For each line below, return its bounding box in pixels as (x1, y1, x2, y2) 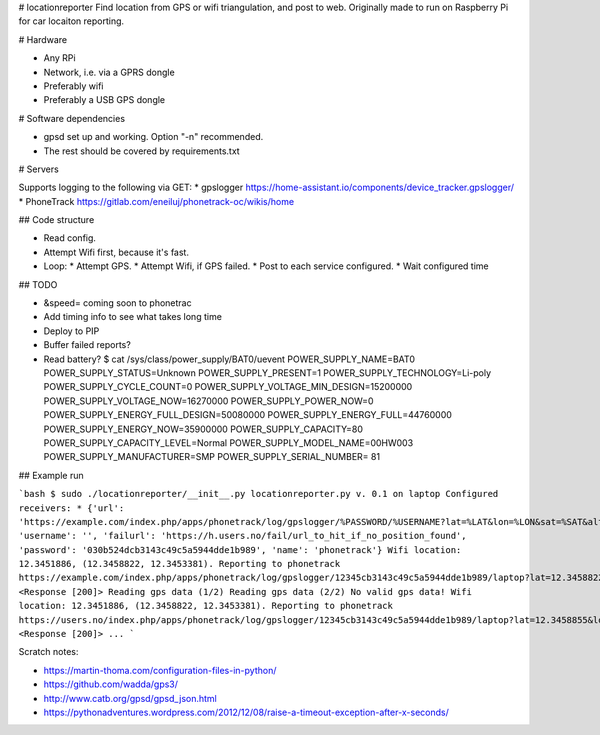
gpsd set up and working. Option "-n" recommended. (43, 131, 264, 143)
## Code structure (18, 214, 95, 226)
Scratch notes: (18, 646, 79, 658)
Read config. (43, 232, 97, 244)
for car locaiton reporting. (18, 15, 125, 27)
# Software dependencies (18, 112, 125, 124)
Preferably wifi (43, 80, 104, 92)
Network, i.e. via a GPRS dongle (43, 66, 175, 78)
